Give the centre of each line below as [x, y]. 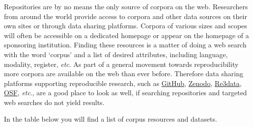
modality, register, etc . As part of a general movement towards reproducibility [121, 64]
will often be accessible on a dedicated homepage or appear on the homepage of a [126, 35]
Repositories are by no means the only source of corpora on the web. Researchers [126, 6]
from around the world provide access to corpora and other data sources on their [126, 16]
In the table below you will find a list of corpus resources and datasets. [111, 118]
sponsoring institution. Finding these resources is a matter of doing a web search [125, 45]
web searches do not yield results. [54, 102]
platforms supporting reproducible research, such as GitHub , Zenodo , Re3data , [123, 83]
